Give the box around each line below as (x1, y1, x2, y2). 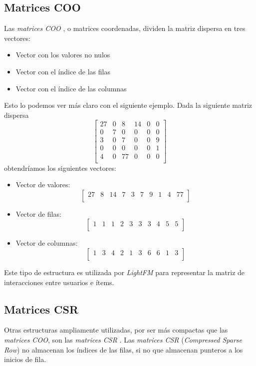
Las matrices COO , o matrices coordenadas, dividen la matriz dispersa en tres (4, 23, 246, 33)
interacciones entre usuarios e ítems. (4, 277, 114, 287)
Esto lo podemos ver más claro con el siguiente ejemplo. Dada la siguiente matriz (4, 100, 253, 110)
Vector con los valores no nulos (15, 49, 110, 60)
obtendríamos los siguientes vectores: (4, 162, 116, 173)
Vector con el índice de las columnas (15, 83, 127, 93)
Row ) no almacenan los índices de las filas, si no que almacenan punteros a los (4, 344, 243, 355)
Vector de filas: (15, 208, 61, 219)
